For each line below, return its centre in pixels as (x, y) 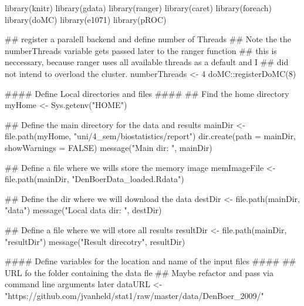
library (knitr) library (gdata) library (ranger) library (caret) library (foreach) (139, 8)
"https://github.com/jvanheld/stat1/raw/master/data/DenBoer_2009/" (134, 295)
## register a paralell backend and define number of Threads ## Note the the (148, 39)
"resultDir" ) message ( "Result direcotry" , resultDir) (95, 241)
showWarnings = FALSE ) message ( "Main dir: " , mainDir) (109, 147)
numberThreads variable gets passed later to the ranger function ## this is (141, 50)
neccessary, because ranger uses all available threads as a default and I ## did (147, 62)
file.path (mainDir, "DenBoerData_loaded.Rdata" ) (94, 179)
